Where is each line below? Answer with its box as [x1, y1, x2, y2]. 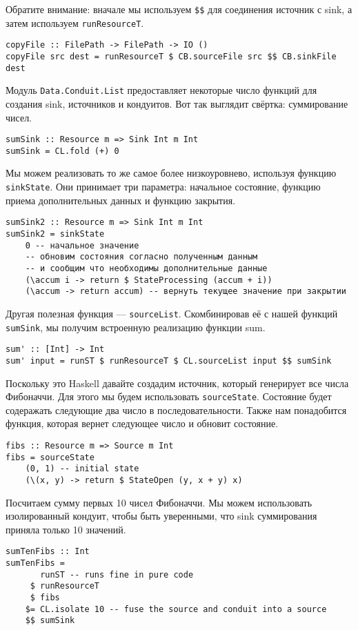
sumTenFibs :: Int [6, 547, 90, 557]
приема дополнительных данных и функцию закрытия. [6, 193, 236, 207]
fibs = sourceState [6, 452, 95, 462]
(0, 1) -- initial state [25, 464, 139, 474]
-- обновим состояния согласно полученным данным [25, 252, 258, 262]
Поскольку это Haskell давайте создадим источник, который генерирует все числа [6, 375, 349, 390]
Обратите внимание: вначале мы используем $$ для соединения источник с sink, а [6, 2, 352, 16]
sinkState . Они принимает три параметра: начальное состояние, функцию [6, 179, 321, 194]
